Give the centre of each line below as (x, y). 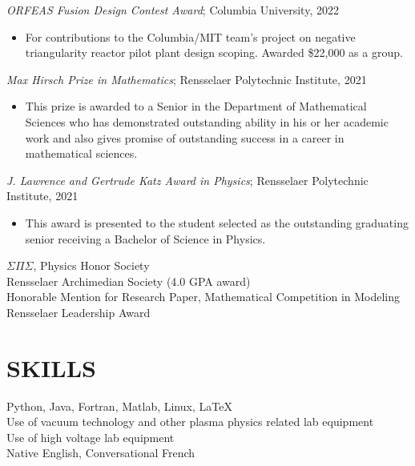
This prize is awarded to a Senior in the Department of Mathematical (196, 106)
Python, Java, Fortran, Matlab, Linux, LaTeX (119, 406)
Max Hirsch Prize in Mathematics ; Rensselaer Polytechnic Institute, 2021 (187, 79)
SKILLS (51, 367)
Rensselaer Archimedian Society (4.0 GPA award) (129, 281)
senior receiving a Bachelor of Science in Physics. (145, 238)
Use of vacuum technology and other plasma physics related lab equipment (190, 422)
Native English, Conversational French (101, 453)
